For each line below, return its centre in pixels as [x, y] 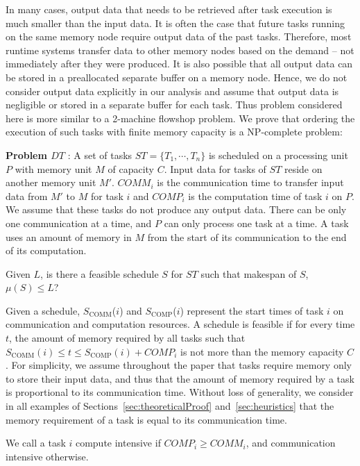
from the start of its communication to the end [247, 236]
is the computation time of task [255, 195]
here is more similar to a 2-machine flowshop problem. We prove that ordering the [180, 118]
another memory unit [51, 182]
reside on [303, 168]
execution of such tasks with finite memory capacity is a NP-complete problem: [174, 132]
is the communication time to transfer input [250, 182]
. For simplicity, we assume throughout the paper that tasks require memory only [179, 365]
